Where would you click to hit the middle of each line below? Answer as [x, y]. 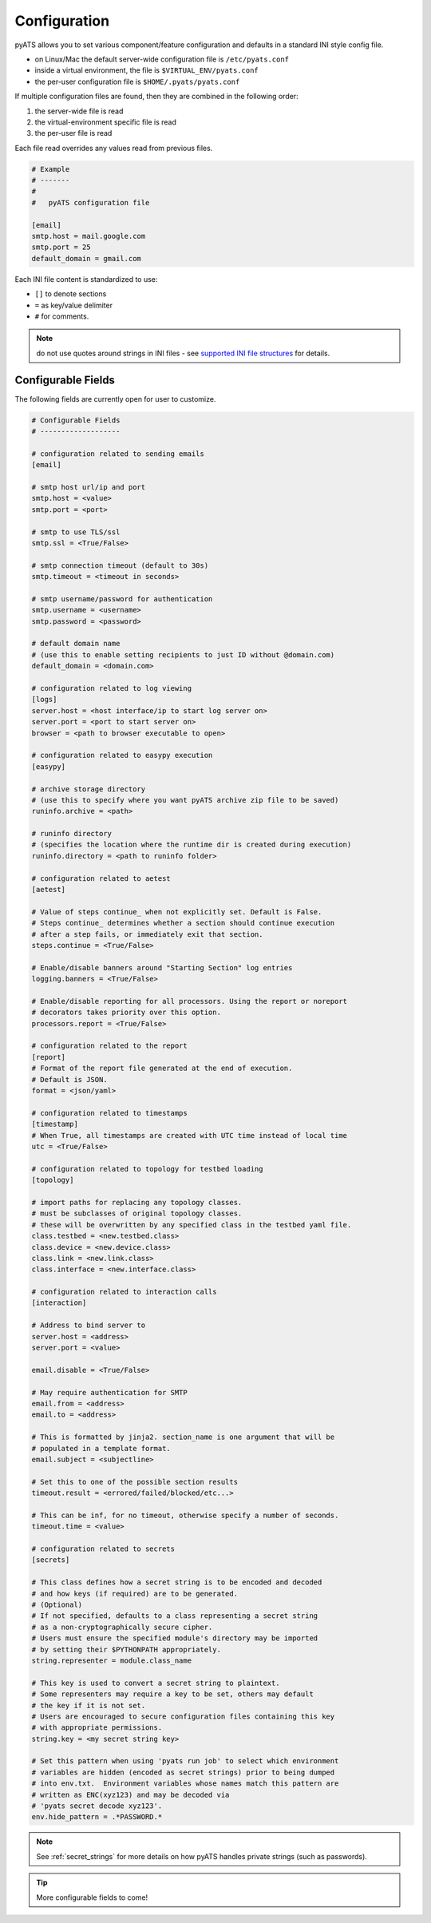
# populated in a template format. [101, 1448]
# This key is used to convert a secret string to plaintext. [156, 1683]
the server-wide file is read [79, 111]
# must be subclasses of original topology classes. [137, 1213]
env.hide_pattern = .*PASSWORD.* [97, 1817]
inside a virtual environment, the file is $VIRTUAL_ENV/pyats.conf [146, 70]
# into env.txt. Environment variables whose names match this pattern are [185, 1784]
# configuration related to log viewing [111, 688]
